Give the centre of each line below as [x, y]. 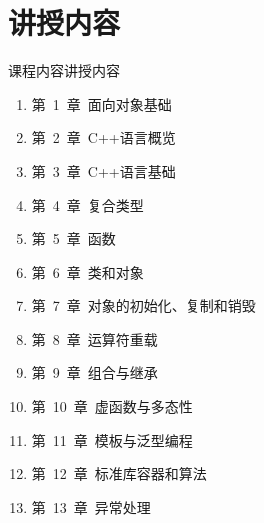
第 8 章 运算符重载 [94, 338]
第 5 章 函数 [73, 238]
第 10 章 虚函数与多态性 [112, 406]
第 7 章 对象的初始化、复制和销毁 [143, 305]
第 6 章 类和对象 [87, 271]
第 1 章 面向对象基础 [101, 103]
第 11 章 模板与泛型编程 [112, 439]
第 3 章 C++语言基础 [103, 170]
